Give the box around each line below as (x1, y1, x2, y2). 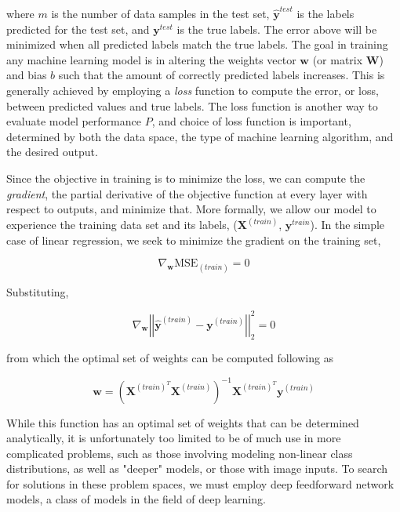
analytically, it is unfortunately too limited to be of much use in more (6, 430, 341, 446)
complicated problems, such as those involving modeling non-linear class (6, 445, 353, 461)
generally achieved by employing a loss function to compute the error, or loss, (6, 82, 379, 98)
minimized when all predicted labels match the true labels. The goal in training (6, 36, 388, 53)
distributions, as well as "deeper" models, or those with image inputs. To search (6, 460, 388, 477)
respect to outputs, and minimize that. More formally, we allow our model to (6, 201, 376, 217)
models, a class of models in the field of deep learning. (6, 491, 266, 507)
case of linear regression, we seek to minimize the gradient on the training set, (6, 231, 381, 248)
